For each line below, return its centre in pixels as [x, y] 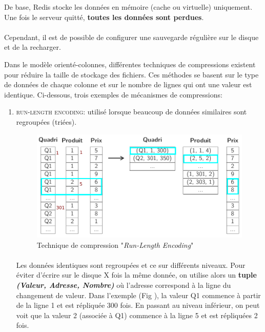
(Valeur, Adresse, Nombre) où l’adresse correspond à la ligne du [124, 285]
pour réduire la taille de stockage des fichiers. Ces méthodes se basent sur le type [131, 74]
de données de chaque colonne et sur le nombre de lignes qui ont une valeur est [128, 84]
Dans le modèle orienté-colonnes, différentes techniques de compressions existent [130, 64]
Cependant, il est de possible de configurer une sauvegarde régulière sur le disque [131, 37]
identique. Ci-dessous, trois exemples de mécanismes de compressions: [113, 94]
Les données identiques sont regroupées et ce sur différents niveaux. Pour [131, 265]
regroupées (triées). [46, 121]
